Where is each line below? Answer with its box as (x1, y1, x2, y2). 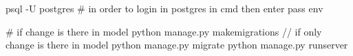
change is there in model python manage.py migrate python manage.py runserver (6, 38, 348, 52)
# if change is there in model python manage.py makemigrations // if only (6, 24, 322, 38)
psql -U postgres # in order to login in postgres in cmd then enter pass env (6, 1, 323, 15)
